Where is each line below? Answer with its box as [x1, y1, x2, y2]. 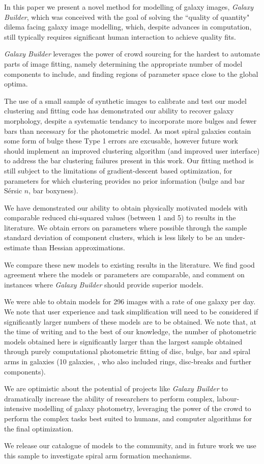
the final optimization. [4, 423, 74, 433]
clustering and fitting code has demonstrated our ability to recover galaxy [4, 105, 234, 116]
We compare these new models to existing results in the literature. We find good [4, 259, 255, 270]
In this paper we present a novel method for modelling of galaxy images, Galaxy [4, 2, 253, 12]
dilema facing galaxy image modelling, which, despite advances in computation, [4, 21, 252, 32]
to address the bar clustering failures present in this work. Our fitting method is [4, 155, 254, 166]
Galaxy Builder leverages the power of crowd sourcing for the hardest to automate [4, 48, 260, 59]
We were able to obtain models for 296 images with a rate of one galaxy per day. [4, 296, 256, 307]
